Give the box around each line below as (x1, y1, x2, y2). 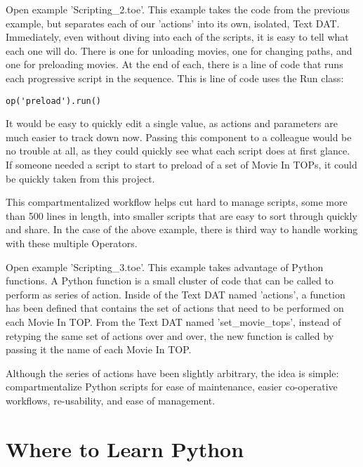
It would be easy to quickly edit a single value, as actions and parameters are (6, 116, 338, 131)
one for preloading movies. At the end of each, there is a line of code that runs (6, 57, 343, 72)
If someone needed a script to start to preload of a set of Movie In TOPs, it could (6, 157, 357, 171)
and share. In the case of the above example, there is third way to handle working (6, 222, 358, 237)
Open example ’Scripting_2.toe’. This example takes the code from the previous (6, 2, 350, 16)
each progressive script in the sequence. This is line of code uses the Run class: (6, 70, 344, 85)
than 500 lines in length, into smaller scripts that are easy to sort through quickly (6, 208, 357, 223)
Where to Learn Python (6, 434, 244, 463)
